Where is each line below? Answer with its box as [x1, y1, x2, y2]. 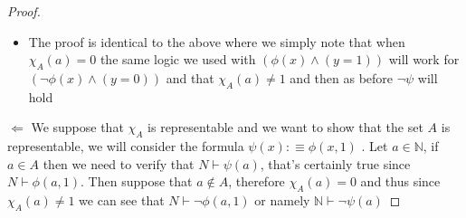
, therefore [228, 172, 285, 191]
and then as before [290, 68, 394, 87]
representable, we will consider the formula [7, 137, 244, 156]
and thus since [360, 172, 441, 191]
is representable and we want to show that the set [147, 118, 423, 137]
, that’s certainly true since [260, 154, 411, 173]
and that [166, 68, 214, 87]
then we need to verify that [43, 154, 195, 173]
